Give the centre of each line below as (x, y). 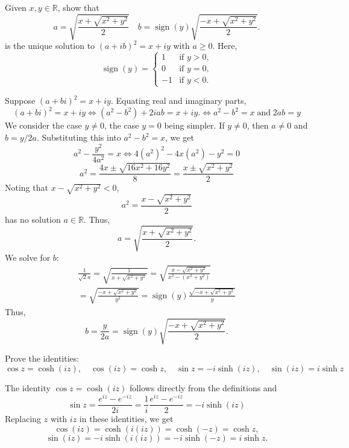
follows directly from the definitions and (203, 387)
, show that (78, 7)
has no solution (33, 219)
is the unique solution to (50, 46)
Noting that (27, 187)
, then (258, 125)
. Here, (225, 46)
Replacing (23, 419)
